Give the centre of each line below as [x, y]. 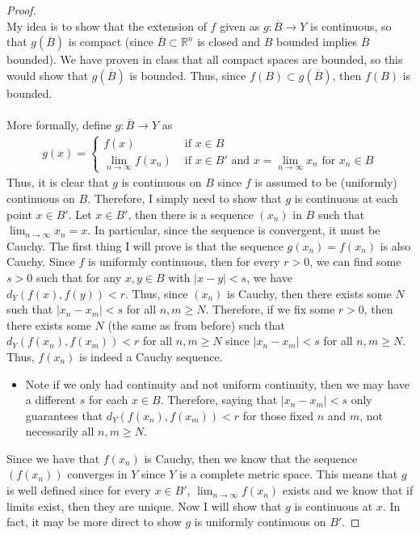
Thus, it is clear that [58, 182]
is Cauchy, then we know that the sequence [251, 458]
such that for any [79, 277]
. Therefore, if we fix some [270, 309]
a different [51, 400]
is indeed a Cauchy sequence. [151, 356]
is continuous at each [346, 198]
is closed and [229, 42]
